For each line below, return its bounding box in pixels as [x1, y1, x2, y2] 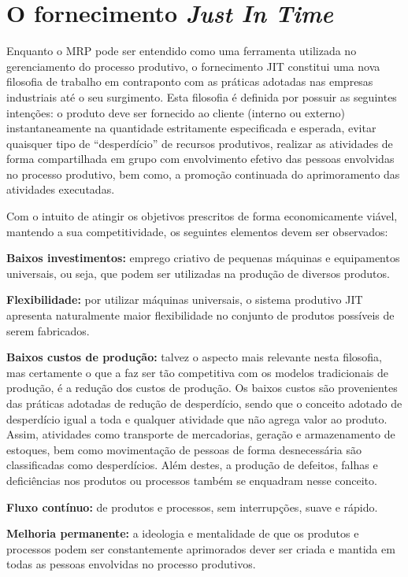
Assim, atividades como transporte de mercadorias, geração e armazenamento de [6, 426, 395, 442]
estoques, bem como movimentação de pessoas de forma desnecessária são [6, 441, 362, 457]
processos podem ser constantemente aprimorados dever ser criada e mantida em [6, 540, 395, 557]
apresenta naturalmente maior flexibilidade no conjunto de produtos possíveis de [6, 307, 395, 324]
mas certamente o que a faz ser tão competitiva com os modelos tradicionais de [6, 364, 388, 380]
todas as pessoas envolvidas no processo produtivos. [6, 556, 256, 572]
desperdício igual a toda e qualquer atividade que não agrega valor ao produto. [6, 410, 388, 427]
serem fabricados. [6, 322, 90, 338]
